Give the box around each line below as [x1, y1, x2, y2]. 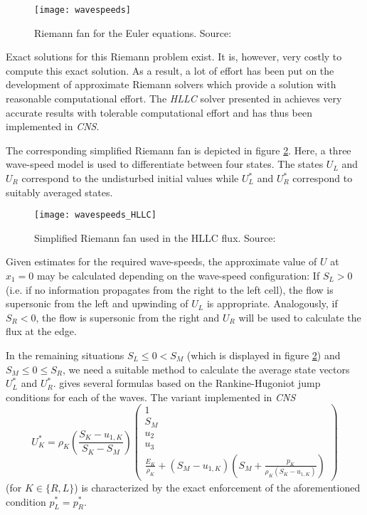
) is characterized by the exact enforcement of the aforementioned [74, 479, 361, 494]
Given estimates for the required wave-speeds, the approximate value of [6, 254, 317, 269]
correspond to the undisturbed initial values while [21, 171, 239, 185]
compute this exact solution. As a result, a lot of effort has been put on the [6, 63, 334, 78]
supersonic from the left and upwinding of [6, 296, 188, 311]
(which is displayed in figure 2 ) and [186, 348, 341, 362]
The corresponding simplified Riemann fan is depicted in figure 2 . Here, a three [6, 142, 351, 157]
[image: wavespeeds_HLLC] [34, 210, 156, 221]
